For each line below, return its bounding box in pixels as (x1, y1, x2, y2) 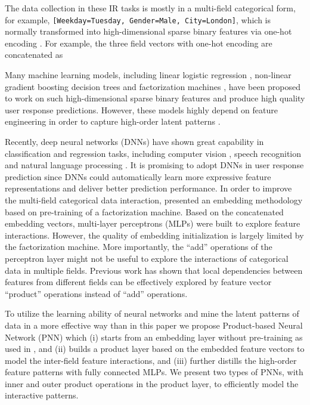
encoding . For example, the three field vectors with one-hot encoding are (5, 36, 272, 49)
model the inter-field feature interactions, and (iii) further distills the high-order (5, 354, 297, 366)
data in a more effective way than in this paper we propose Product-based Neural (5, 319, 303, 331)
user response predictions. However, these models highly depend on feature (5, 103, 278, 116)
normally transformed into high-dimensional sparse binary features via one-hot (5, 25, 292, 38)
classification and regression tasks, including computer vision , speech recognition (5, 147, 302, 159)
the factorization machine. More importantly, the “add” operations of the (5, 240, 272, 253)
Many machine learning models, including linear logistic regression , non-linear (5, 69, 292, 81)
